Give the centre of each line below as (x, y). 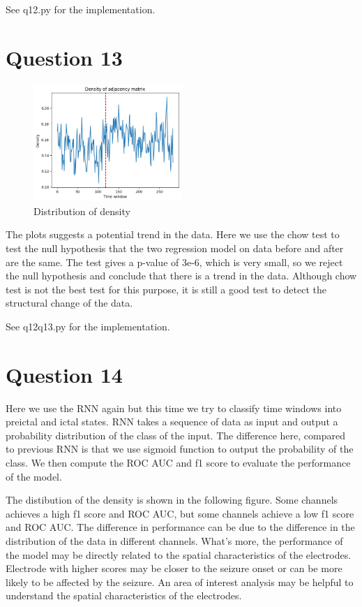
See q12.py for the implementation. (81, 9)
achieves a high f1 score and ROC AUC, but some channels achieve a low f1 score (180, 513)
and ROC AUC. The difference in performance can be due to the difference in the (180, 527)
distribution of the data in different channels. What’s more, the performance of (174, 540)
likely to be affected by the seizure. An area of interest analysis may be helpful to (180, 582)
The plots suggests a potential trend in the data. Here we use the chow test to (173, 234)
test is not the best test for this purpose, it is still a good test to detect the (166, 289)
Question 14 (64, 374)
